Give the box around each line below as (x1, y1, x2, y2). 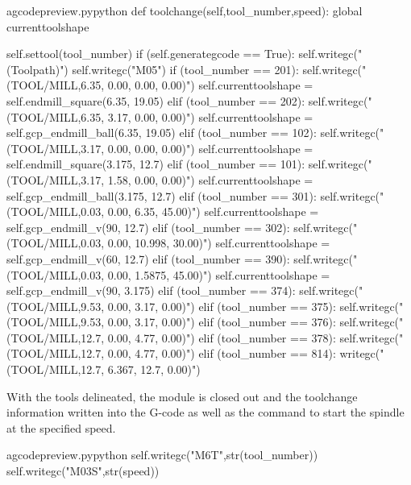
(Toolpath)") (6, 60, 68, 77)
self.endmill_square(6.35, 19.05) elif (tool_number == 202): (6, 92, 305, 109)
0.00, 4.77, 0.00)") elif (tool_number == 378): (107, 329, 336, 346)
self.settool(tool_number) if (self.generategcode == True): (6, 45, 295, 62)
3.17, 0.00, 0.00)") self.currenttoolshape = (107, 108, 313, 125)
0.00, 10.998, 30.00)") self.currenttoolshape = (107, 234, 330, 251)
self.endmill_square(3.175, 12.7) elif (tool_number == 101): (6, 155, 305, 172)
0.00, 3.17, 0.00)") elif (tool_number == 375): (107, 297, 336, 314)
